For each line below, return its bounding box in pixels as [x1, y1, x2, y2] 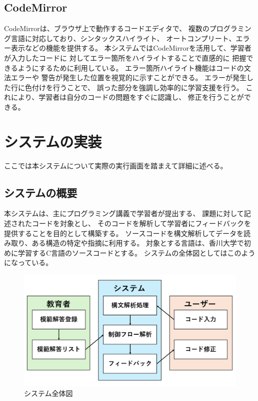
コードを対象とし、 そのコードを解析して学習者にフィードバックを [31, 218, 251, 229]
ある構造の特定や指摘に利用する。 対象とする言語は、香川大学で [31, 238, 244, 248]
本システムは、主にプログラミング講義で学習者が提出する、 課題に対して [4, 208, 244, 219]
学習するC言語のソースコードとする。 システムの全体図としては [17, 247, 227, 258]
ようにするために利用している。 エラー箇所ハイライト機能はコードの [17, 62, 244, 73]
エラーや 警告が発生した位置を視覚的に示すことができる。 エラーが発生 [10, 72, 247, 83]
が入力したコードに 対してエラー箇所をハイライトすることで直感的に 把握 [4, 52, 246, 63]
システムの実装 [4, 131, 102, 151]
